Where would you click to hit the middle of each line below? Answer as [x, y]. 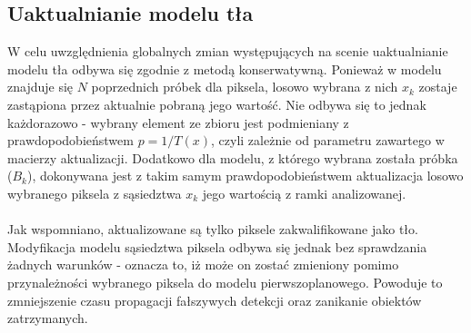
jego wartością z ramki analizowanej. [304, 193]
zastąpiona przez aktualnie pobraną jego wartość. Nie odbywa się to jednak [217, 104]
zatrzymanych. [48, 318]
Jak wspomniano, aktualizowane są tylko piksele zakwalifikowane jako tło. [213, 229]
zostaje [438, 87]
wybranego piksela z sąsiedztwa [95, 193]
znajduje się [40, 87]
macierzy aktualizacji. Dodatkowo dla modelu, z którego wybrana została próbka [233, 157]
